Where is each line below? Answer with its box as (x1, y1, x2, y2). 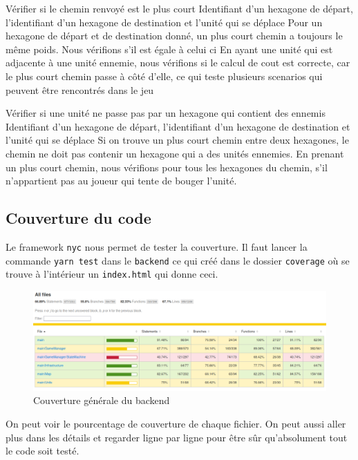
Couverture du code (6, 207, 151, 229)
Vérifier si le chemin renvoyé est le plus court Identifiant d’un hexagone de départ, (6, 1, 353, 15)
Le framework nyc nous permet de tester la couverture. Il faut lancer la (6, 239, 308, 253)
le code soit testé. (6, 443, 79, 458)
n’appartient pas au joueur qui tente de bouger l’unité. (6, 173, 237, 188)
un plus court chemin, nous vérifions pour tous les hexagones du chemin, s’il (6, 160, 328, 174)
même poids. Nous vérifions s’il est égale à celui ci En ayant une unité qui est (6, 41, 333, 56)
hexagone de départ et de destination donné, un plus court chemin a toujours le (6, 28, 343, 43)
